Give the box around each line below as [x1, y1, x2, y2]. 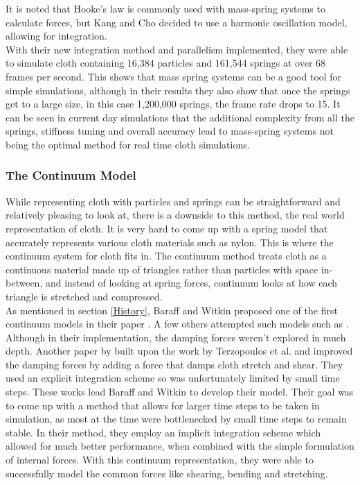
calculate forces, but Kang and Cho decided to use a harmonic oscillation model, [6, 15, 348, 29]
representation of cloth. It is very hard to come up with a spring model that [6, 221, 328, 235]
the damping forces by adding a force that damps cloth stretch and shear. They [6, 357, 343, 371]
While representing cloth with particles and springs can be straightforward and [6, 194, 341, 208]
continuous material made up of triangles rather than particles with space [6, 262, 318, 276]
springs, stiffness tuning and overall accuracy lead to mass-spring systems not [6, 124, 334, 138]
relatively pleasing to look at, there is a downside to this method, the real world [6, 207, 345, 222]
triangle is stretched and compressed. [6, 289, 163, 303]
